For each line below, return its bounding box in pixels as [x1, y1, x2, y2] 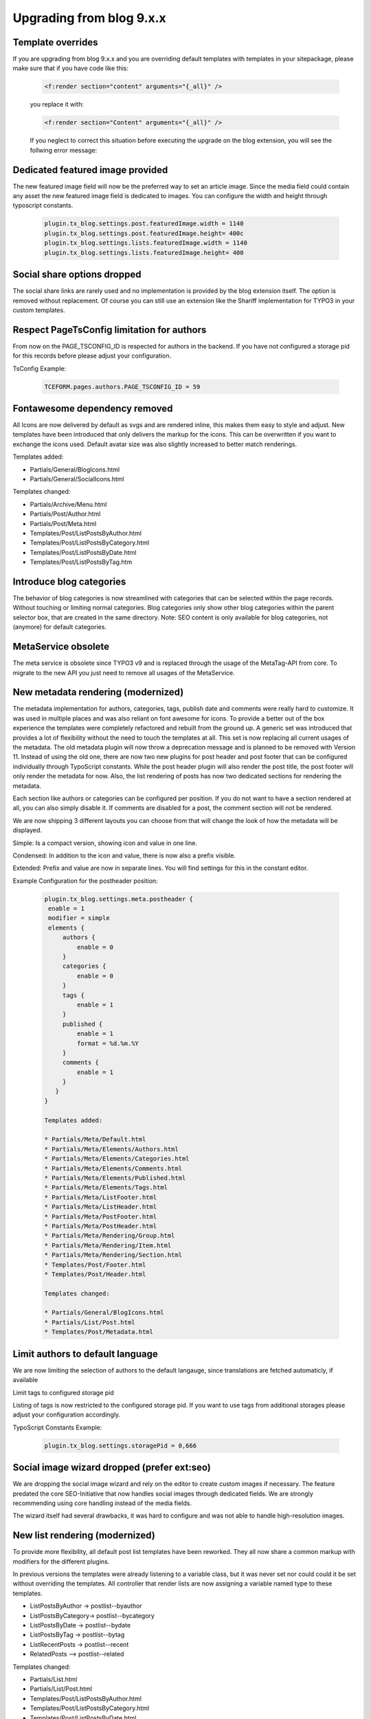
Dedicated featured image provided [12, 164, 168, 175]
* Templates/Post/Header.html [44, 1270, 146, 1278]
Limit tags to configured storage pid [12, 1388, 115, 1397]
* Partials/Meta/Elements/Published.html [44, 1174, 186, 1182]
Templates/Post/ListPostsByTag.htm [30, 558, 133, 567]
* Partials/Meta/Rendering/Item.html [44, 1241, 172, 1249]
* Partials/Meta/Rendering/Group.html [44, 1231, 175, 1240]
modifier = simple [48, 915, 110, 922]
